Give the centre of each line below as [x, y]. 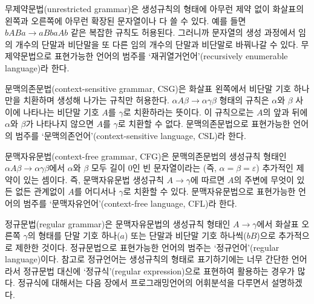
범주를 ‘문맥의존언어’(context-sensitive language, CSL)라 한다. [131, 135]
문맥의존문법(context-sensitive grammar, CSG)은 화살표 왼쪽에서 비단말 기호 [148, 88]
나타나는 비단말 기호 [61, 112]
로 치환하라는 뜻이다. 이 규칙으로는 [188, 112]
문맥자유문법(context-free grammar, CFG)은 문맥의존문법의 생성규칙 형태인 [146, 156]
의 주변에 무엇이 [264, 179]
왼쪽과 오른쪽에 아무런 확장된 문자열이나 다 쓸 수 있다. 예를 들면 [126, 20]
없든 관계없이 [40, 191]
